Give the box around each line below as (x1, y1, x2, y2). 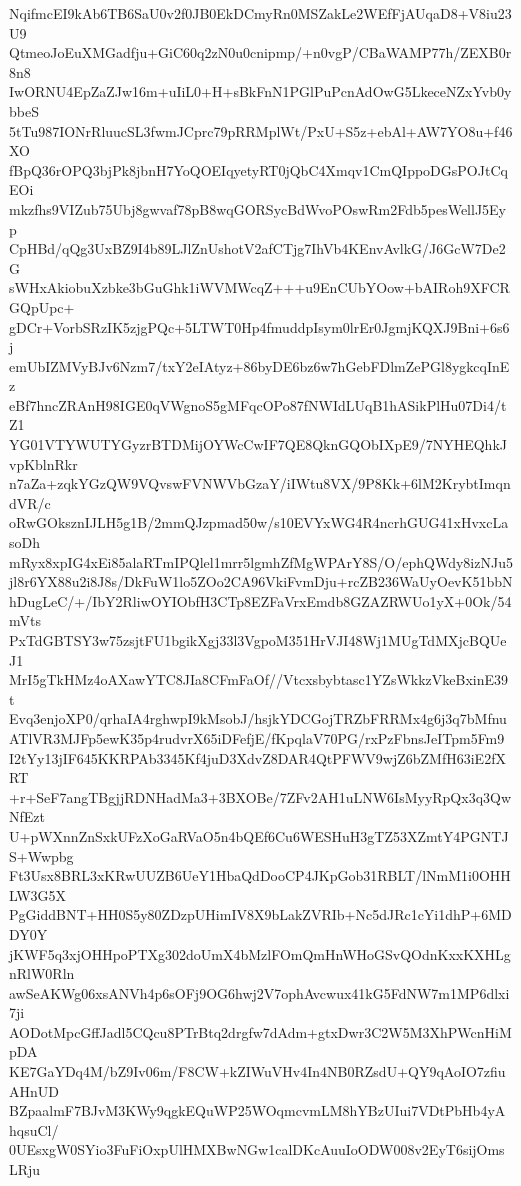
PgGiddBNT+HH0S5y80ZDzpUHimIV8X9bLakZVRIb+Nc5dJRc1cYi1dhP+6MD (9, 904, 512, 925)
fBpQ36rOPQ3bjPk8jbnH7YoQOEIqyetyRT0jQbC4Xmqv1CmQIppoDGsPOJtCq (9, 159, 508, 180)
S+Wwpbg (9, 845, 74, 866)
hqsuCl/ (9, 1119, 59, 1140)
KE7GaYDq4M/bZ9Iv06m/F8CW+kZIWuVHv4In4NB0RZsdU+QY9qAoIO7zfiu (9, 1061, 506, 1082)
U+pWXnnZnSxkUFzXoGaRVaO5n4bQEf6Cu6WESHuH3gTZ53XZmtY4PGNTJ (9, 825, 509, 846)
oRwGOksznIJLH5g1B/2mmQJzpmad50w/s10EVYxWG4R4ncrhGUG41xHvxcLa (9, 512, 509, 533)
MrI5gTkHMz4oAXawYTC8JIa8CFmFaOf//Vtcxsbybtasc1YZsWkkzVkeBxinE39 (9, 669, 509, 690)
